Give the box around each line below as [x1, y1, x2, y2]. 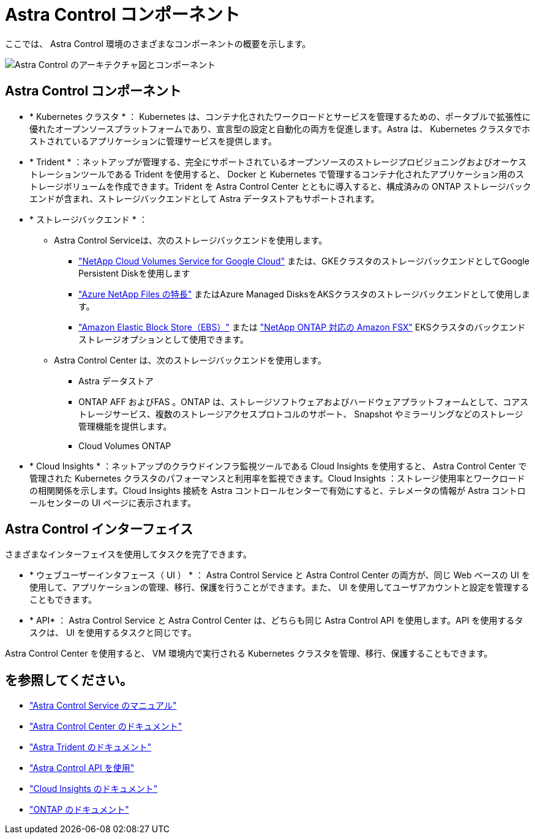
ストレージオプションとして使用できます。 [78, 334, 249, 345]
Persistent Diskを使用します [78, 267, 190, 278]
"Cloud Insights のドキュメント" [29, 783, 158, 794]
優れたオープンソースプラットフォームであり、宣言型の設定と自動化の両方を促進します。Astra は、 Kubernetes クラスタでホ [29, 123, 531, 134]
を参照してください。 [5, 672, 133, 688]
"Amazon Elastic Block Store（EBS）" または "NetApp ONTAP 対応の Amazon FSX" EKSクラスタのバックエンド [78, 321, 526, 332]
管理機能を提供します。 [78, 420, 172, 431]
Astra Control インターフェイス [5, 521, 193, 537]
